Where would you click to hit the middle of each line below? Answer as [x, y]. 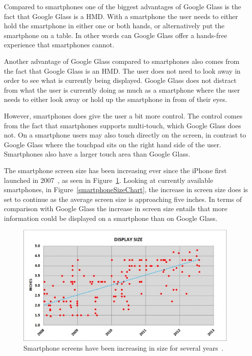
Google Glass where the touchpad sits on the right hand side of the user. [113, 144]
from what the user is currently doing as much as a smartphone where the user [122, 89]
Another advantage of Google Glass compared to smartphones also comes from [122, 61]
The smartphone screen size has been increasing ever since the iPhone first [115, 170]
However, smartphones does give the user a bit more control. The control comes [123, 115]
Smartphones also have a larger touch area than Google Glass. [97, 154]
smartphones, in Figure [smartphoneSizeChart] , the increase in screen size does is [126, 189]
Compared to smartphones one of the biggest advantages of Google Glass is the [123, 6]
